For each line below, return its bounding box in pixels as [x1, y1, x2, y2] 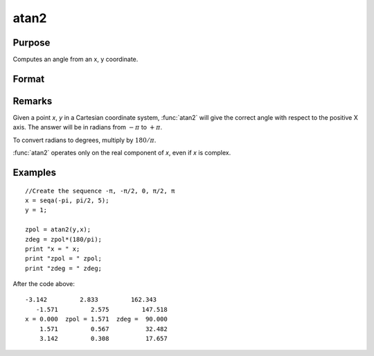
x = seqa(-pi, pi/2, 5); [25, 196, 109, 204]
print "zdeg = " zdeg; [25, 264, 103, 272]
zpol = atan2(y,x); [25, 226, 91, 233]
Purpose [12, 37, 51, 48]
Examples [12, 166, 57, 178]
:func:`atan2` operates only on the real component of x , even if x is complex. [12, 149, 231, 157]
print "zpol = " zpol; [25, 255, 103, 262]
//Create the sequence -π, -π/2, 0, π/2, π [25, 187, 175, 195]
